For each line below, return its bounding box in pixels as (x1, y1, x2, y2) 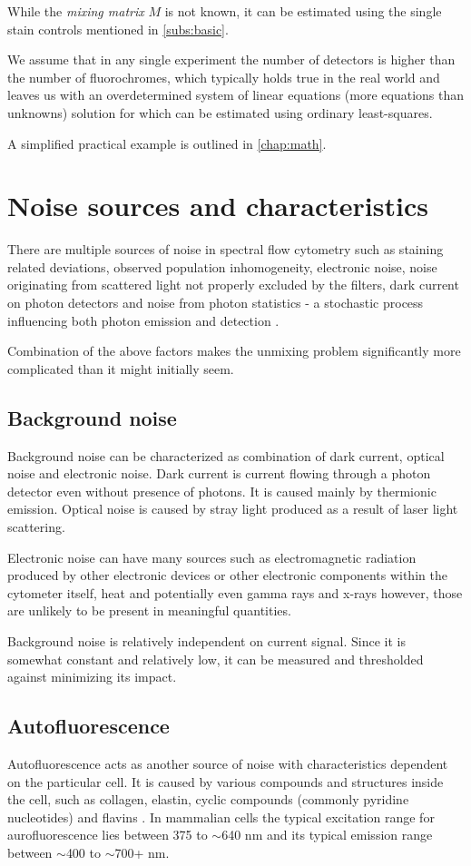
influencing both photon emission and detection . (7, 310, 280, 330)
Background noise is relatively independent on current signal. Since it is (7, 631, 406, 650)
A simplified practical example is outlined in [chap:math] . (7, 133, 327, 153)
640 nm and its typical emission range (221, 825, 433, 844)
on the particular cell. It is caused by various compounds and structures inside (7, 772, 444, 791)
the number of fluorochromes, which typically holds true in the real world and (7, 67, 440, 86)
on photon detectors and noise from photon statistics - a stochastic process (7, 293, 424, 312)
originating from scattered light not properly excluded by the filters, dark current (7, 275, 459, 294)
